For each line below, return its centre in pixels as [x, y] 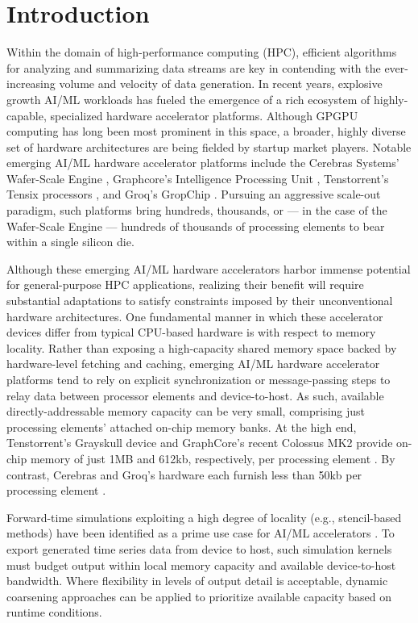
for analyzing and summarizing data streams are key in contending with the [194, 67]
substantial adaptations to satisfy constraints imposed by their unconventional [200, 301]
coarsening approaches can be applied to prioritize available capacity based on [199, 596]
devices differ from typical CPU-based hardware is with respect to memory [191, 332]
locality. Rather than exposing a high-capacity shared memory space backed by [202, 347]
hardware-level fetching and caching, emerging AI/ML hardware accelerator [193, 364]
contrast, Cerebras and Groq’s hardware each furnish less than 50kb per [184, 474]
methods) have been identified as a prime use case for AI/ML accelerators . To [201, 533]
